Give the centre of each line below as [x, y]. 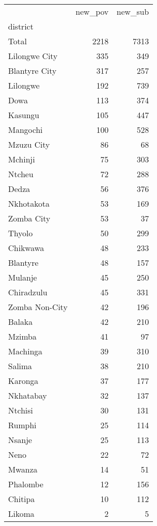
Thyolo [21, 233]
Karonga [23, 381]
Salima [20, 366]
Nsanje [20, 440]
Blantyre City [32, 71]
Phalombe [26, 484]
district [21, 26]
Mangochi [26, 130]
